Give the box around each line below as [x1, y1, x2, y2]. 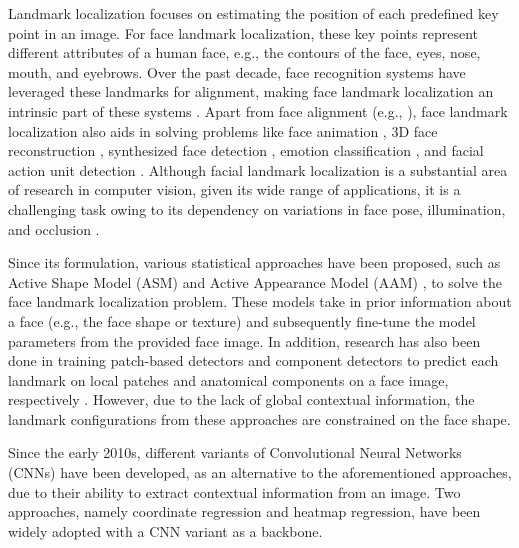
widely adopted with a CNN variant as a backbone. [8, 520, 323, 541]
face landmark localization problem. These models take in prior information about [8, 291, 512, 312]
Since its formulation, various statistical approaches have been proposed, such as [8, 252, 501, 273]
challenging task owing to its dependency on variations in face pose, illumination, [8, 198, 506, 219]
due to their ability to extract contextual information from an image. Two [8, 481, 461, 502]
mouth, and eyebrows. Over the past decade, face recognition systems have [8, 61, 466, 82]
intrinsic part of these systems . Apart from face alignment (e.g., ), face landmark [8, 100, 508, 121]
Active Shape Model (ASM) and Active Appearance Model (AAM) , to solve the [8, 271, 503, 292]
